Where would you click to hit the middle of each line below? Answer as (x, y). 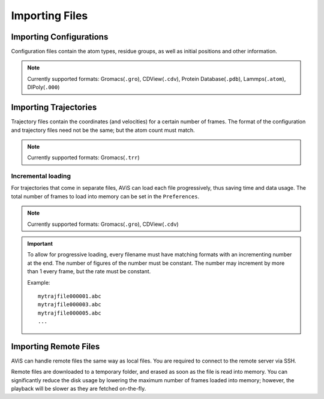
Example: (39, 282)
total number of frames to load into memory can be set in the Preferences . (105, 196)
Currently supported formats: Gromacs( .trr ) (84, 158)
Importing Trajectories (54, 108)
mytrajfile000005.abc (70, 313)
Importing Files (49, 16)
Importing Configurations (60, 37)
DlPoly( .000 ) (43, 87)
